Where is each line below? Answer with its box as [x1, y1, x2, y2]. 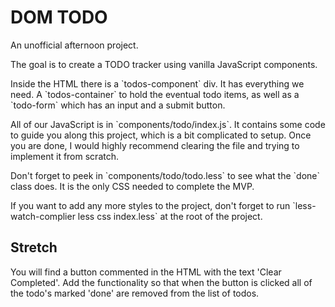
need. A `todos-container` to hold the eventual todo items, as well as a [10, 88, 300, 100]
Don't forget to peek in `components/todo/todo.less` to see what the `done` [10, 169, 320, 181]
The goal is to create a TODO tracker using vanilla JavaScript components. [10, 58, 318, 70]
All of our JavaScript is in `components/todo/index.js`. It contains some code [10, 118, 326, 130]
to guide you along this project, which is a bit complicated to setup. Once [10, 129, 312, 141]
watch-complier [10, 210, 76, 222]
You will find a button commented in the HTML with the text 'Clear [10, 266, 282, 278]
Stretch [10, 239, 58, 256]
